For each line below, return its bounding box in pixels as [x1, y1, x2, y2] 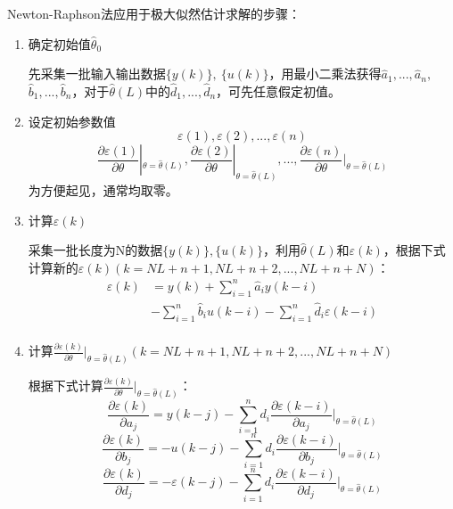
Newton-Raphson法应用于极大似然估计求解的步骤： [7, 4, 301, 22]
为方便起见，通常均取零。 [28, 181, 178, 200]
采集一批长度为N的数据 [28, 241, 163, 259]
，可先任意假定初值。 [216, 82, 342, 100]
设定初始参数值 [28, 111, 116, 130]
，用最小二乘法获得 [268, 64, 382, 83]
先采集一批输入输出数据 [28, 64, 166, 83]
